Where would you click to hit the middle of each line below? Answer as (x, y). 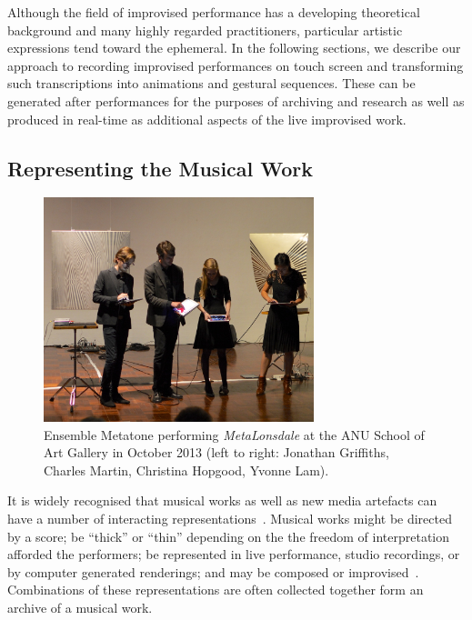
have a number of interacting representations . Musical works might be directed (230, 518)
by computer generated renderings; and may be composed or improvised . (213, 571)
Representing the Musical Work (161, 168)
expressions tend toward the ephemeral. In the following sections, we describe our (234, 48)
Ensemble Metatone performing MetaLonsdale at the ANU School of (234, 434)
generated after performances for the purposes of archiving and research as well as (236, 100)
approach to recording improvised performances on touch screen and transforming (236, 65)
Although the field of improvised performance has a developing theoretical (214, 12)
